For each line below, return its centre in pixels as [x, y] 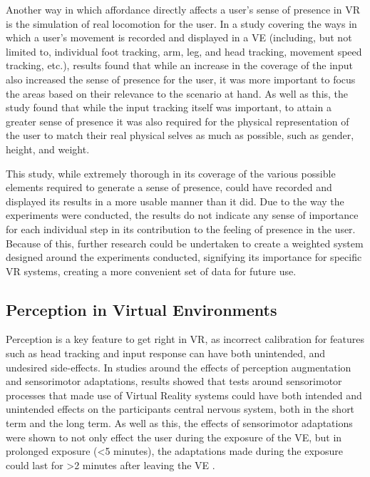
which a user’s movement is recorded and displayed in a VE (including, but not [179, 37]
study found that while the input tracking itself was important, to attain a [169, 107]
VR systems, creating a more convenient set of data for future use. [151, 271]
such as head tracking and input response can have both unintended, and [166, 353]
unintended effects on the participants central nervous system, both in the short [180, 409]
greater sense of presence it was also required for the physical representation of [178, 121]
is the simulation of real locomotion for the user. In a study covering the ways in [181, 23]
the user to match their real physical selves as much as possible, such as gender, [180, 135]
